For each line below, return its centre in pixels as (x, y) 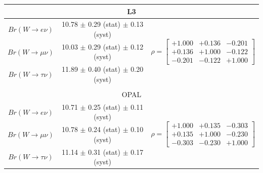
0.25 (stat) (104, 106)
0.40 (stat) (104, 69)
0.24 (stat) (104, 129)
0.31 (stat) (104, 152)
